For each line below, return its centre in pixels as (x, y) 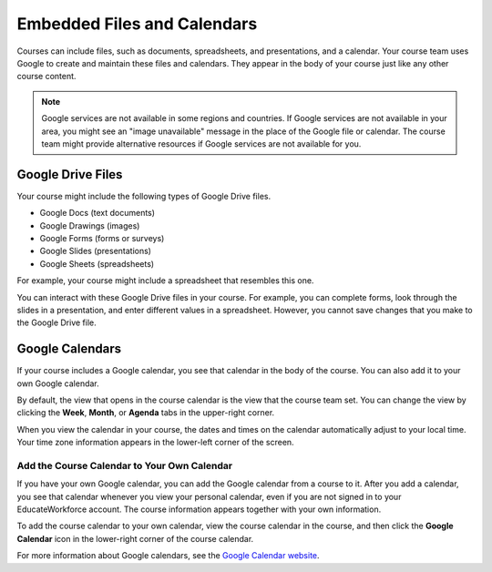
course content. (46, 77)
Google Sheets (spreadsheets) (97, 263)
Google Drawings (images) (90, 225)
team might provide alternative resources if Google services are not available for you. (201, 143)
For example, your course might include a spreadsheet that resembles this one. (165, 281)
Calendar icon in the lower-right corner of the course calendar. (135, 538)
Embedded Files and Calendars (137, 24)
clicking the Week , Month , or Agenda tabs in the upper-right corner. (146, 413)
